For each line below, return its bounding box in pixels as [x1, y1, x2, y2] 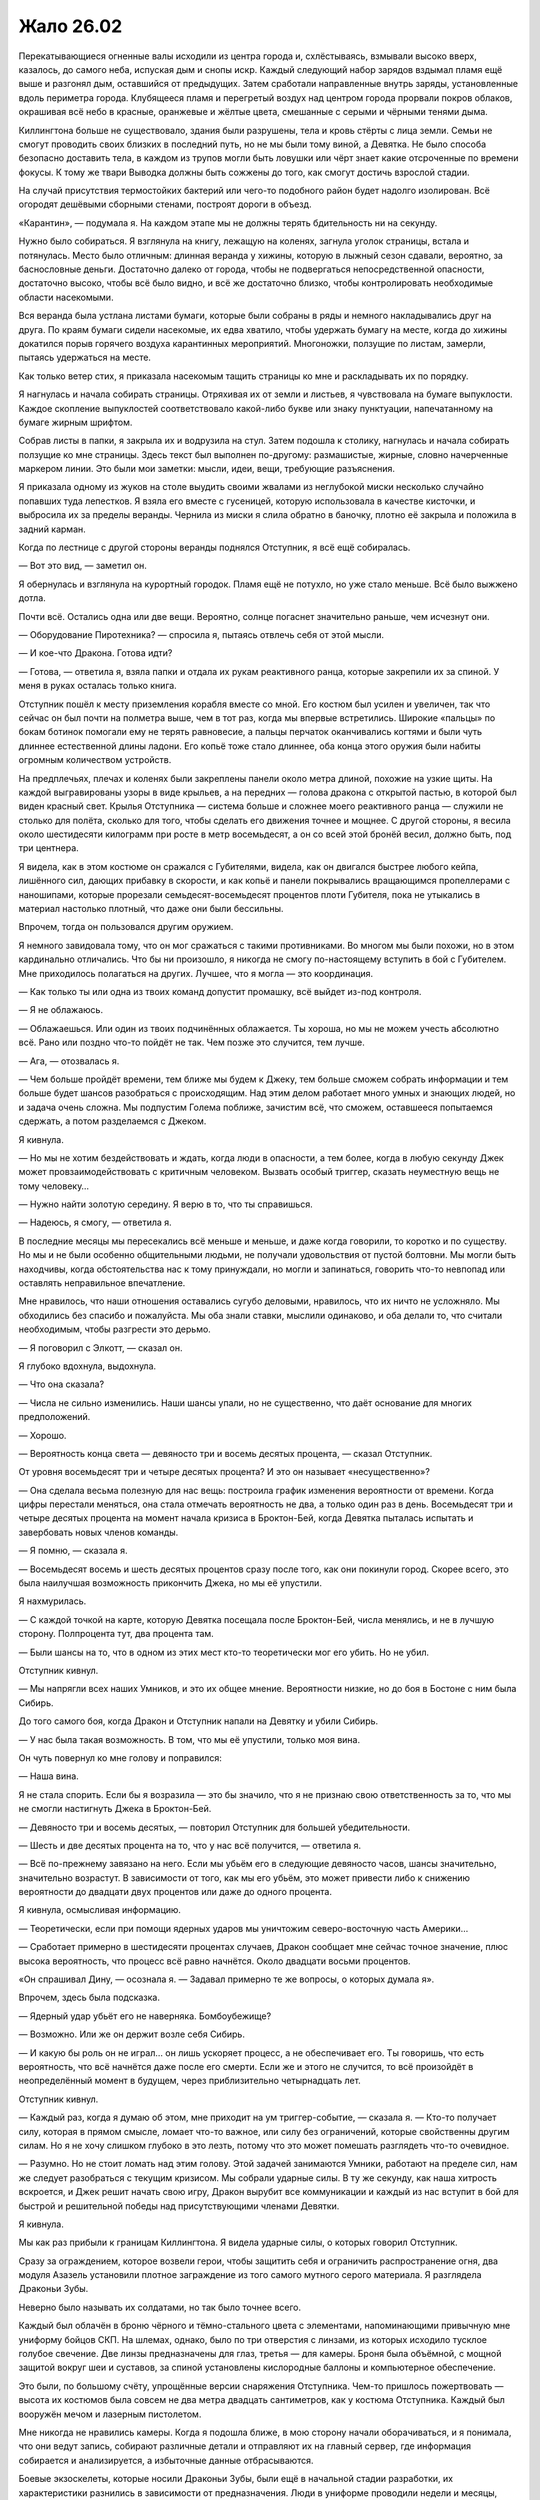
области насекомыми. [18, 291, 114, 303]
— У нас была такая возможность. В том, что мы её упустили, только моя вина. [18, 1733, 360, 1745]
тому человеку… [18, 1180, 90, 1192]
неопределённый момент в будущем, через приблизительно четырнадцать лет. [18, 2075, 362, 2087]
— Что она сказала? [18, 1378, 105, 1390]
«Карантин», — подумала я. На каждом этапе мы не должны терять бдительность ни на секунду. [18, 216, 438, 229]
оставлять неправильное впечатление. [18, 1277, 186, 1289]
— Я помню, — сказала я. [18, 1545, 129, 1557]
